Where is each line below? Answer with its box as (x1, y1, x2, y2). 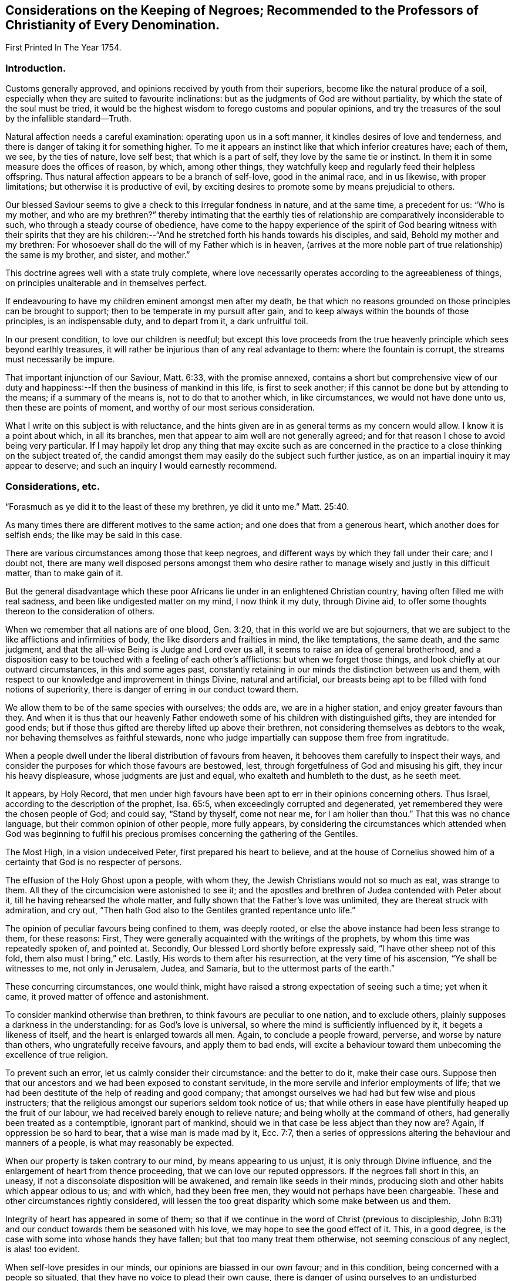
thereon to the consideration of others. (5, 606, 155, 616)
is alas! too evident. (5, 1243, 80, 1254)
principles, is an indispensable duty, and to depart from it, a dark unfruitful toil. (5, 316, 308, 327)
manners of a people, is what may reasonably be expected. (5, 1137, 234, 1148)
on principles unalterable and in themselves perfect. (5, 278, 207, 288)
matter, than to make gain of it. (5, 567, 123, 578)
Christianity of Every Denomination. (5, 18, 220, 32)
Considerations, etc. (5, 480, 100, 492)
